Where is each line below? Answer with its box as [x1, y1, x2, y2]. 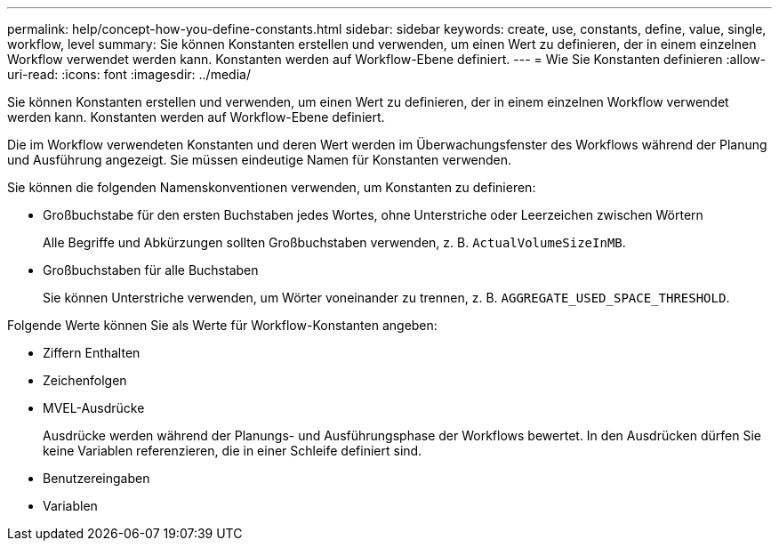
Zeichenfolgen [43, 373, 127, 388]
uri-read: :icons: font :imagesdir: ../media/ [7, 67, 251, 82]
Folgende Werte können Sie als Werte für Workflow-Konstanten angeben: [7, 318, 438, 333]
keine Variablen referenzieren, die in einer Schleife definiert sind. [43, 443, 422, 458]
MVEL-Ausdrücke [43, 400, 145, 415]
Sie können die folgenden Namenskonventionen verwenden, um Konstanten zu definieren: [7, 180, 536, 195]
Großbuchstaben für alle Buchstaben [43, 262, 259, 278]
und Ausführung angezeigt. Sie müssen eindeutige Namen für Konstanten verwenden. [7, 152, 512, 167]
